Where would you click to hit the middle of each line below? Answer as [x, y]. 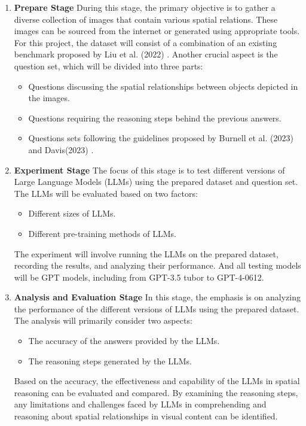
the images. [49, 98]
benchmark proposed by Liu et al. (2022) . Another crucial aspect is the [146, 54]
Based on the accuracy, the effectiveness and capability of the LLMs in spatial [157, 381]
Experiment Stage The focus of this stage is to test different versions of [149, 170]
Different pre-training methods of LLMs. [102, 233]
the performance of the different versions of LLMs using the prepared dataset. [157, 308]
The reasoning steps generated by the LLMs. [110, 360]
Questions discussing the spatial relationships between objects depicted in [163, 86]
